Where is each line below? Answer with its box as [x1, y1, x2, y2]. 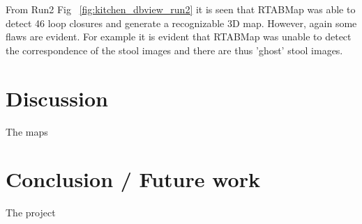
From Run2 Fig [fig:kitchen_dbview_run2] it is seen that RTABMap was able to [6, 2, 356, 16]
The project [6, 205, 56, 220]
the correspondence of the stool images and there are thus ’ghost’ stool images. [6, 42, 343, 57]
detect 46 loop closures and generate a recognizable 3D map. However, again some [6, 15, 357, 30]
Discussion [6, 83, 108, 112]
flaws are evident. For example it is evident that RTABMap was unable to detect [6, 29, 352, 44]
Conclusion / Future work [6, 165, 260, 193]
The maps [6, 124, 48, 138]
